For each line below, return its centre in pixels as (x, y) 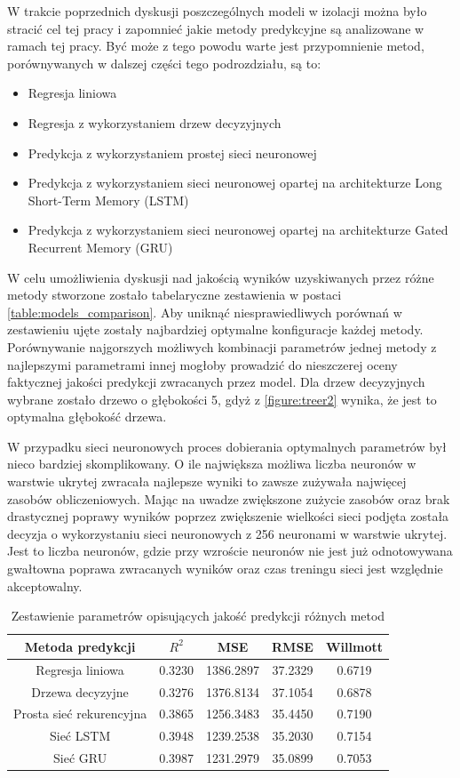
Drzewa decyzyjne (80, 691)
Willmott (354, 646)
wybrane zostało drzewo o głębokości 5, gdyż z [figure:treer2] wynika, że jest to (222, 399)
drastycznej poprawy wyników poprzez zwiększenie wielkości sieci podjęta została (228, 516)
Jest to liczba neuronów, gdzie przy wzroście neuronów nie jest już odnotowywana (230, 551)
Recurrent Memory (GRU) (100, 247)
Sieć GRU (80, 758)
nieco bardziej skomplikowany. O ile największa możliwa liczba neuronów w (212, 464)
